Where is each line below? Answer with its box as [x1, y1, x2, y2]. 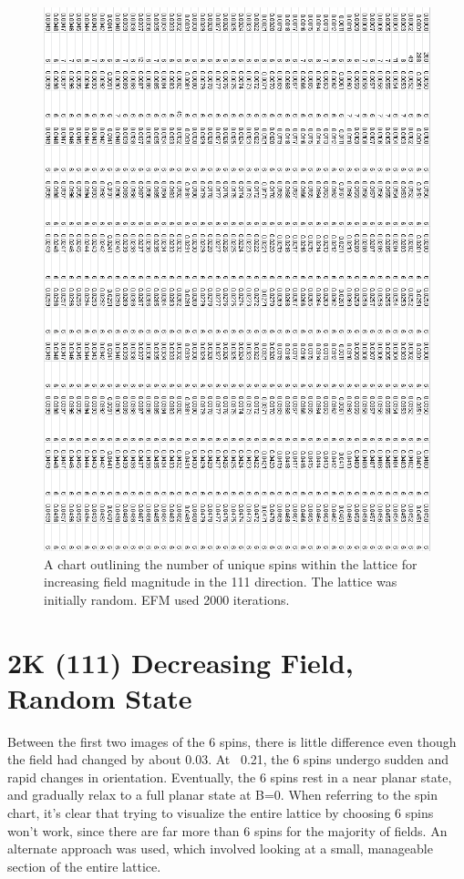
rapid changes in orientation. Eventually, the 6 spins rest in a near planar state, [7, 767, 452, 786]
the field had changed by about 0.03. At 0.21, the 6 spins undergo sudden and [7, 750, 449, 769]
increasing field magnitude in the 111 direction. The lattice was [44, 572, 397, 591]
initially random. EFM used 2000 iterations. [44, 589, 290, 608]
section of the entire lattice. [7, 856, 161, 875]
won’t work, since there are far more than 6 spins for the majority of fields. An [7, 821, 448, 840]
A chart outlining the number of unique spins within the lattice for [44, 554, 418, 573]
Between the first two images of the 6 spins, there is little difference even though [7, 731, 457, 751]
